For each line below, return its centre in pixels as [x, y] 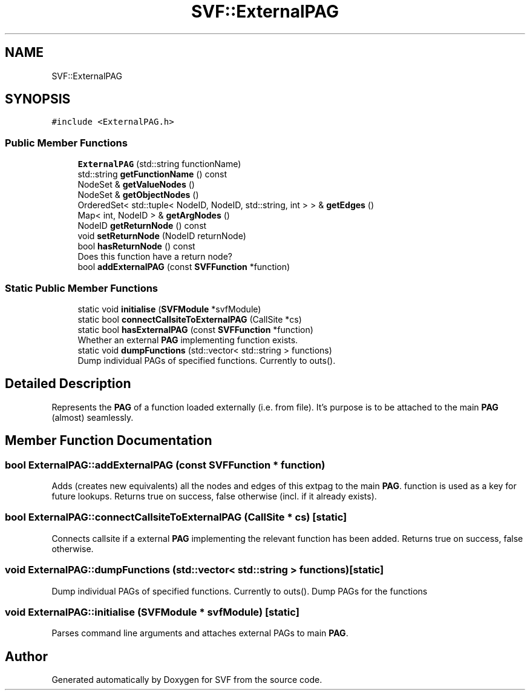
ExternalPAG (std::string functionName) [159, 164]
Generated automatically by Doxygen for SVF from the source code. [187, 680]
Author [26, 656]
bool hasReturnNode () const [136, 246]
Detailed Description [68, 384]
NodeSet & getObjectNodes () [138, 195]
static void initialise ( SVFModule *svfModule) [169, 309]
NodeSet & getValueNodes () [136, 185]
